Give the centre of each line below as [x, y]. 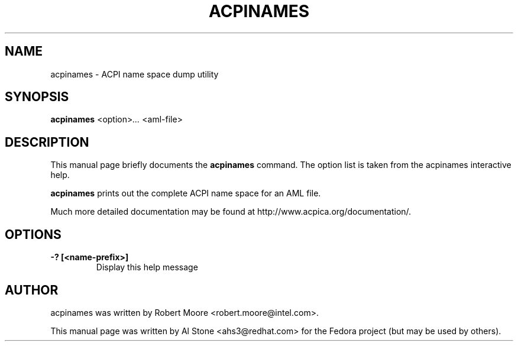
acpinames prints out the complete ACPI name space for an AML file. [186, 193]
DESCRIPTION [47, 142]
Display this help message [147, 267]
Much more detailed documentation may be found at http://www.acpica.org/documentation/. [231, 212]
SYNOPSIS [37, 97]
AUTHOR [32, 290]
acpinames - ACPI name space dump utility [135, 74]
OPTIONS [33, 234]
